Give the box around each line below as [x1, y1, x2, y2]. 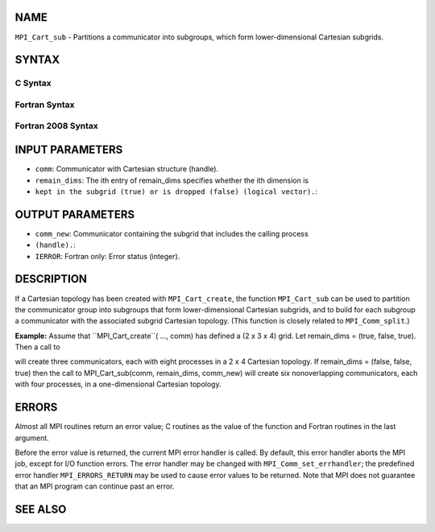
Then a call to [14, 342, 60, 352]
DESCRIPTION [14, 272, 88, 286]
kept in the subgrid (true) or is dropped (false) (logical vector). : [35, 186, 318, 196]
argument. [14, 433, 50, 443]
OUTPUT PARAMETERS [14, 208, 135, 221]
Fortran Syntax [14, 99, 75, 110]
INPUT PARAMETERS [14, 143, 123, 157]
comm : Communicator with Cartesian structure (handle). [35, 164, 219, 174]
